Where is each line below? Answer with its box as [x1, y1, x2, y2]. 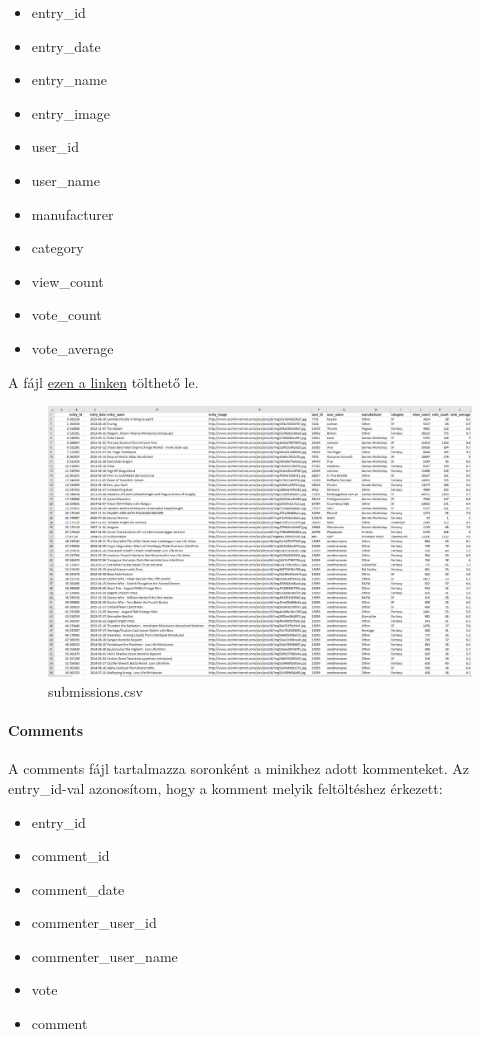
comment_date [31, 878, 125, 899]
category [31, 237, 84, 258]
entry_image [31, 102, 111, 123]
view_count [31, 270, 104, 291]
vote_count [31, 304, 102, 325]
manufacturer [31, 203, 114, 224]
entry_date [31, 35, 101, 56]
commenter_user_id [31, 912, 157, 933]
